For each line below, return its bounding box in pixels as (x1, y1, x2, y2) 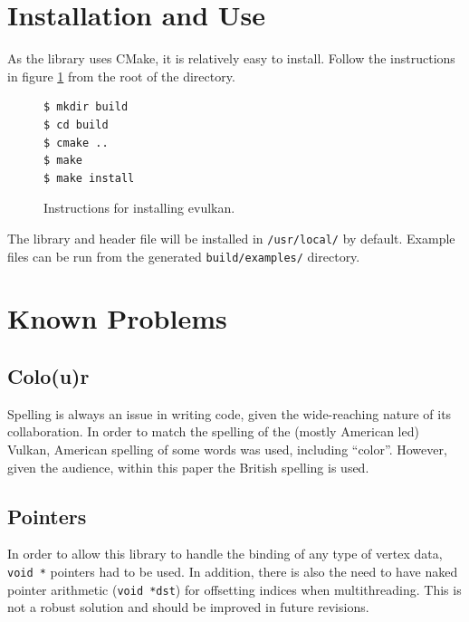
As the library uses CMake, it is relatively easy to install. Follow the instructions (7, 49, 455, 68)
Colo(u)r (7, 361, 90, 389)
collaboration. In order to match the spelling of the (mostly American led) (7, 422, 419, 441)
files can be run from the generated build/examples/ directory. (7, 246, 360, 265)
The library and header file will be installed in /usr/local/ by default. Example (7, 228, 455, 247)
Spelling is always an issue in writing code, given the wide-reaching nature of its (7, 404, 452, 423)
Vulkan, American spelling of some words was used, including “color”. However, (7, 439, 447, 458)
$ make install (43, 171, 135, 185)
